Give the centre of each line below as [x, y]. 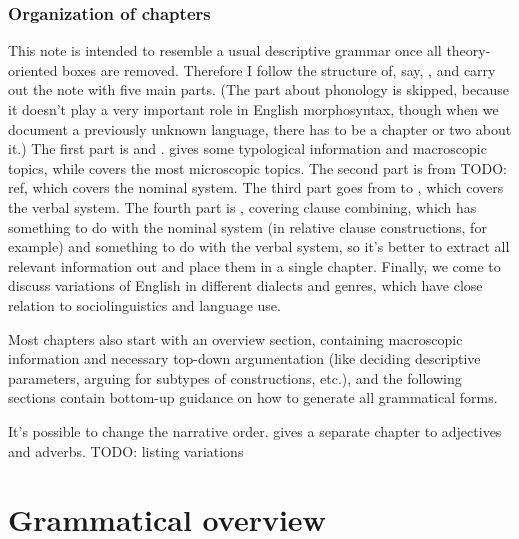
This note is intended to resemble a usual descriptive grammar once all [225, 50]
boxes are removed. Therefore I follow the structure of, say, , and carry [279, 69]
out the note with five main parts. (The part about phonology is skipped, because [258, 89]
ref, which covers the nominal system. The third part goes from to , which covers [256, 187]
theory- [468, 50]
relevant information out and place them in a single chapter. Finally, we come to [254, 265]
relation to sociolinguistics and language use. [144, 304]
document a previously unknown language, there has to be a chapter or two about [260, 128]
